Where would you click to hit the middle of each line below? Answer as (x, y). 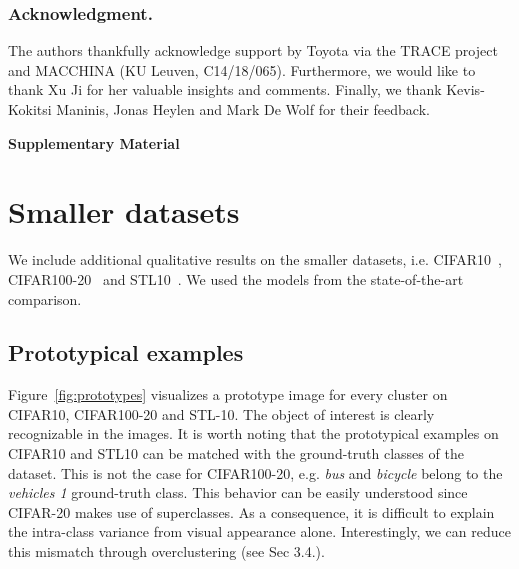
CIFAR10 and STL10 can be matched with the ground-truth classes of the (236, 453)
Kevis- (465, 89)
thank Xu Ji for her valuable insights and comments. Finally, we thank (225, 89)
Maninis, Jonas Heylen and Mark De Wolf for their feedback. (243, 109)
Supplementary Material (94, 142)
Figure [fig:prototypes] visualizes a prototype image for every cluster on (228, 394)
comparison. (45, 298)
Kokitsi (30, 109)
